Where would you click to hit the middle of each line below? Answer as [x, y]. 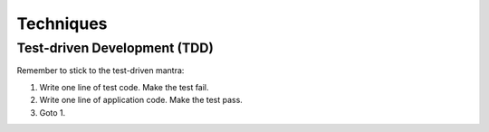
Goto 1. [53, 112]
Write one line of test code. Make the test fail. [124, 87]
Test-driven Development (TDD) [115, 48]
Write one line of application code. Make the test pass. [141, 100]
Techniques [62, 24]
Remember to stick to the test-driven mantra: [101, 71]
